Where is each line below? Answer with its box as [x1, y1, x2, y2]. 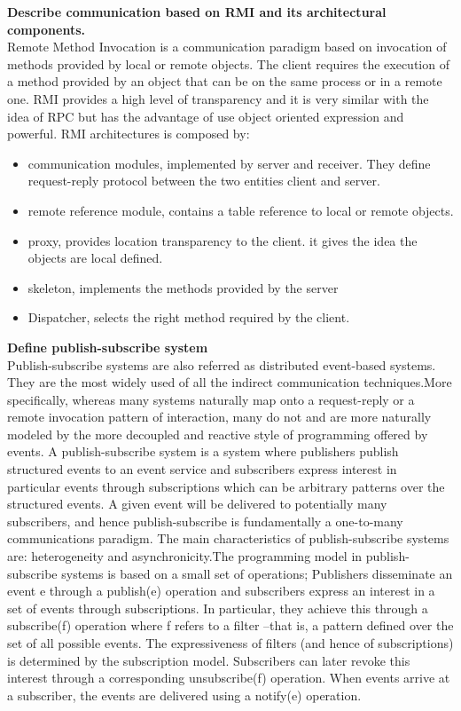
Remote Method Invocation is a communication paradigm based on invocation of [7, 37, 447, 56]
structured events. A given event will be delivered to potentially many [7, 494, 387, 513]
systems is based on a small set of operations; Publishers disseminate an [61, 564, 453, 582]
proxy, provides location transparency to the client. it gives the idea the [27, 231, 418, 249]
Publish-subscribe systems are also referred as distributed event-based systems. [7, 355, 436, 374]
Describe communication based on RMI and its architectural [7, 3, 387, 20]
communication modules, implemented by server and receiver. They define [27, 154, 431, 172]
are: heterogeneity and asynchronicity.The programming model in [7, 547, 363, 565]
